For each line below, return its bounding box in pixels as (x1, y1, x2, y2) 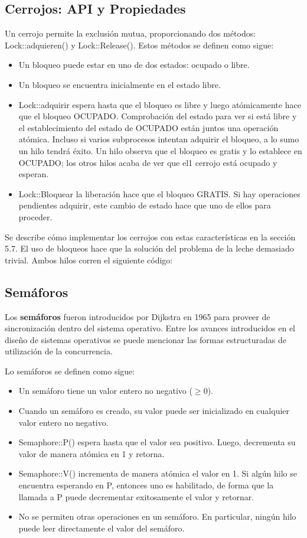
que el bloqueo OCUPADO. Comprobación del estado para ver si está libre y (18, 110, 297, 122)
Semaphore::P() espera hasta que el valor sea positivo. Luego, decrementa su (18, 436, 296, 448)
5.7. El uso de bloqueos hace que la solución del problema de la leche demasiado (5, 242, 294, 255)
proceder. (18, 210, 53, 223)
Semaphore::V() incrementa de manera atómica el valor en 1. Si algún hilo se (18, 467, 297, 480)
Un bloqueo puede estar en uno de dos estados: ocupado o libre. (18, 58, 250, 71)
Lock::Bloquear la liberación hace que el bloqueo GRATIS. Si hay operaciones (18, 187, 301, 200)
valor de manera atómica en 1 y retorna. (18, 447, 165, 459)
